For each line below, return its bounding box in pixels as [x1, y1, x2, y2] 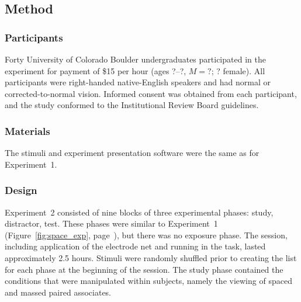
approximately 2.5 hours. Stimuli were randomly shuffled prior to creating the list [5, 251, 297, 263]
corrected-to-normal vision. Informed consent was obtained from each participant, [5, 87, 297, 99]
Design [5, 183, 37, 197]
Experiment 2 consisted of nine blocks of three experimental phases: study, [5, 206, 274, 218]
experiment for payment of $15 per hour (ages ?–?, [5, 64, 186, 77]
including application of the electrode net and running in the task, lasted [5, 240, 266, 252]
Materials [5, 123, 50, 138]
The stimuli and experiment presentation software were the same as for [5, 147, 260, 159]
